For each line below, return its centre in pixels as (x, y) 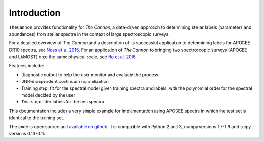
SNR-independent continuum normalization (65, 81)
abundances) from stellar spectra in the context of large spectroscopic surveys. (89, 34)
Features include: (26, 65)
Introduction (35, 13)
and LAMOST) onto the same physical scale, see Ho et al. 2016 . (73, 57)
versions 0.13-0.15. (28, 134)
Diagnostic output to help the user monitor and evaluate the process (90, 74)
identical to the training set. (37, 118)
